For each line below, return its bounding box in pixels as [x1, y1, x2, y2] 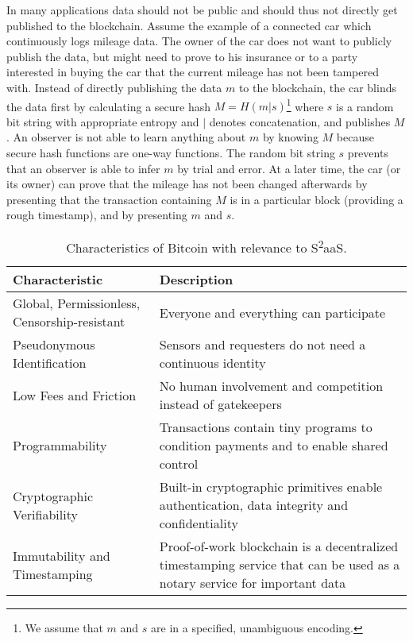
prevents [347, 145, 388, 160]
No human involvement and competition [159, 376, 384, 396]
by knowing [262, 129, 318, 145]
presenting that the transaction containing [6, 191, 212, 207]
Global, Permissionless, [13, 294, 141, 313]
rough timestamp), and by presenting [6, 207, 187, 223]
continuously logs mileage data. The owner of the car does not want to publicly [6, 33, 392, 49]
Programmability [13, 436, 107, 455]
